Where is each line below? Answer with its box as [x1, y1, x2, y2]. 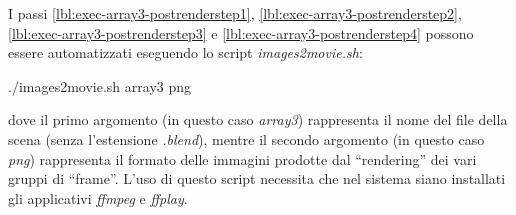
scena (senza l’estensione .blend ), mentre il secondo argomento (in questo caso [8, 128, 485, 149]
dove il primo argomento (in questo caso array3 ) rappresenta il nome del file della [8, 109, 508, 130]
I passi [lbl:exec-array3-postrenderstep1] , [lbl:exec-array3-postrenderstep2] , [8, 3, 462, 23]
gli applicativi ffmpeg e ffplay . [8, 187, 188, 208]
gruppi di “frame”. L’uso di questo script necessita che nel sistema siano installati [8, 168, 506, 189]
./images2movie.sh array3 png [8, 75, 192, 96]
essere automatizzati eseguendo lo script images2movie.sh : [8, 42, 363, 63]
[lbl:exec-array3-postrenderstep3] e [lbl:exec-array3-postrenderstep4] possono [8, 22, 474, 43]
